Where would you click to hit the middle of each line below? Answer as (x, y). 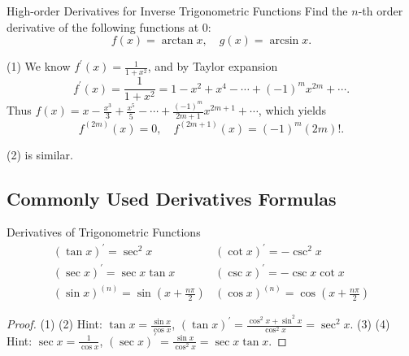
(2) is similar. (40, 154)
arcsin (284, 41)
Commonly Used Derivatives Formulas (172, 198)
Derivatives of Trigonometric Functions (104, 232)
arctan (177, 41)
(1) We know (39, 66)
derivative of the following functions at (103, 26)
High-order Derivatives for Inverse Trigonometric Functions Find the (177, 11)
